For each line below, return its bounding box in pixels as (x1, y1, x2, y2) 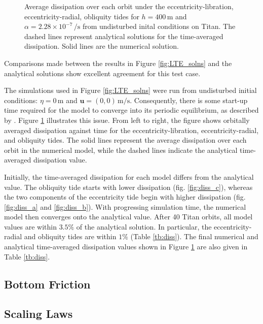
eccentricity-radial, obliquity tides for (24, 11, 139, 21)
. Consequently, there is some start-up (130, 94, 248, 105)
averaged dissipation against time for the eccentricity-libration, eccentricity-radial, (4, 124, 259, 135)
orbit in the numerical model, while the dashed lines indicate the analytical (4, 144, 238, 155)
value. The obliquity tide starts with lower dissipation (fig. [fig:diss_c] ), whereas (4, 181, 253, 192)
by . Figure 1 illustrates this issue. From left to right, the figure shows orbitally (4, 114, 250, 125)
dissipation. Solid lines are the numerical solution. (24, 41, 179, 51)
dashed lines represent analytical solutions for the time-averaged (24, 30, 223, 41)
